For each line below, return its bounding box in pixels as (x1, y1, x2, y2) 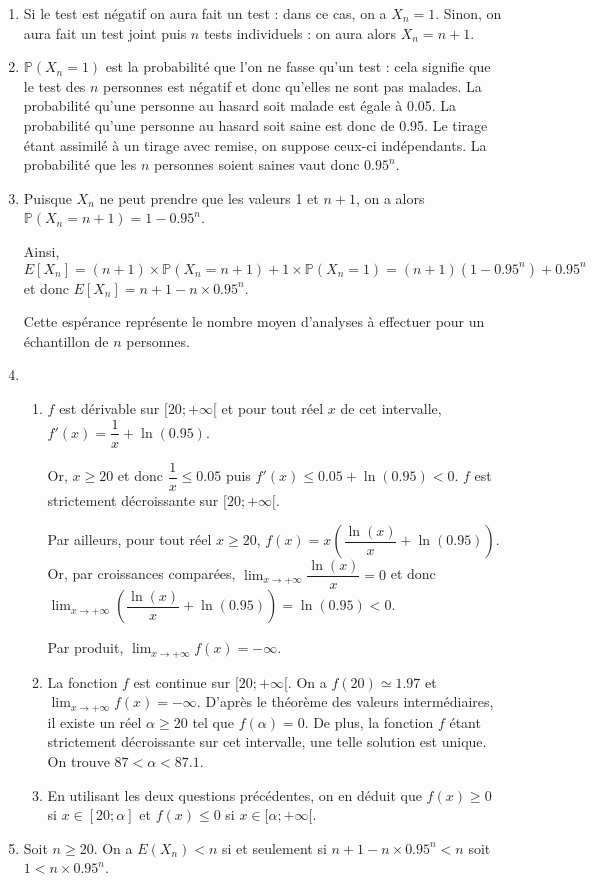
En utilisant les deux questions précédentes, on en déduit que (47, 784, 422, 805)
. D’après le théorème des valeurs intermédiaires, (196, 691, 494, 712)
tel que (192, 711, 234, 732)
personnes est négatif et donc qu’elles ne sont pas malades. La (103, 75, 482, 96)
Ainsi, (23, 240, 60, 261)
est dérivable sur (59, 397, 160, 418)
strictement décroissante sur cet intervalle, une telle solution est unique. (47, 731, 487, 752)
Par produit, (47, 637, 124, 658)
